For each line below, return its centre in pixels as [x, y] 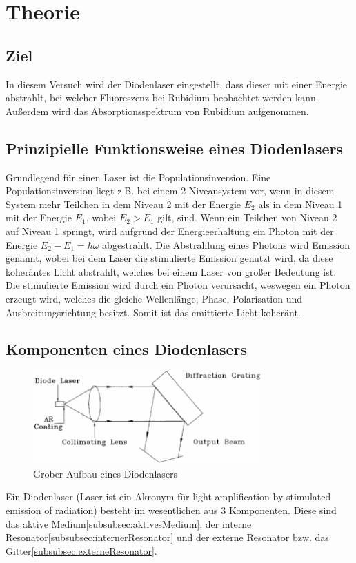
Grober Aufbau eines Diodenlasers [106, 473]
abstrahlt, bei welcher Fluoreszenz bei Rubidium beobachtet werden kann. [162, 98]
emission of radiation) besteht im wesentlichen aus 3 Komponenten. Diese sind [171, 510]
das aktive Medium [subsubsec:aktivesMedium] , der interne [129, 523]
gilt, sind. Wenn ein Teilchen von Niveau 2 [247, 217]
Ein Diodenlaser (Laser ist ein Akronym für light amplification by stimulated [168, 497]
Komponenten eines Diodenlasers [126, 349]
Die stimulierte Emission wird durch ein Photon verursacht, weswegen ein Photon [178, 285]
